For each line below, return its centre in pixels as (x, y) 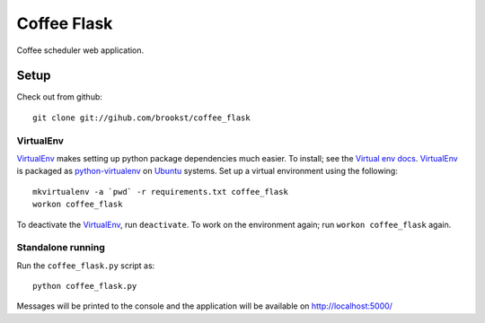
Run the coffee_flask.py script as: (86, 266)
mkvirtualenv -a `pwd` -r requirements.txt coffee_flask (161, 192)
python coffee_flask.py (85, 286)
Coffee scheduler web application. (80, 50)
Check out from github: (60, 97)
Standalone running (61, 248)
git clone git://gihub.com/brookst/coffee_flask (141, 118)
